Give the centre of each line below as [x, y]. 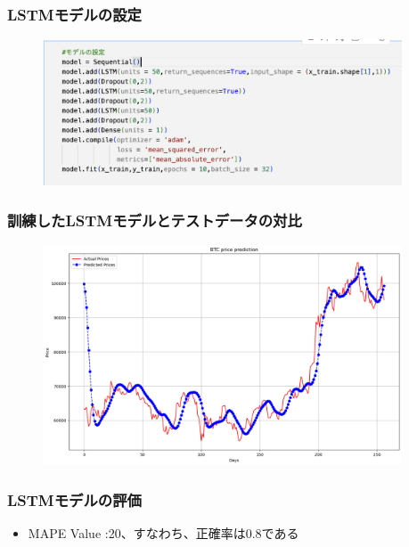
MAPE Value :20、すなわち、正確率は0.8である [164, 532]
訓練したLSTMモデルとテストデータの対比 [155, 220]
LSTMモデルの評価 [74, 499]
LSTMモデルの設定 [74, 14]
